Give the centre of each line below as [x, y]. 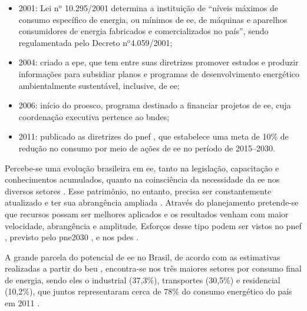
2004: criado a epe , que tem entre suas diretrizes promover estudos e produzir [159, 62]
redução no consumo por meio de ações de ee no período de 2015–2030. [147, 148]
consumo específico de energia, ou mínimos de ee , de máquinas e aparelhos [153, 19]
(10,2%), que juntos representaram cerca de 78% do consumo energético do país [148, 291]
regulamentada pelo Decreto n [73, 42]
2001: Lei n [39, 8]
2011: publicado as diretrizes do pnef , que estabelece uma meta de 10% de [153, 136]
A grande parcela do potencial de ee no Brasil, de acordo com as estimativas [143, 257]
